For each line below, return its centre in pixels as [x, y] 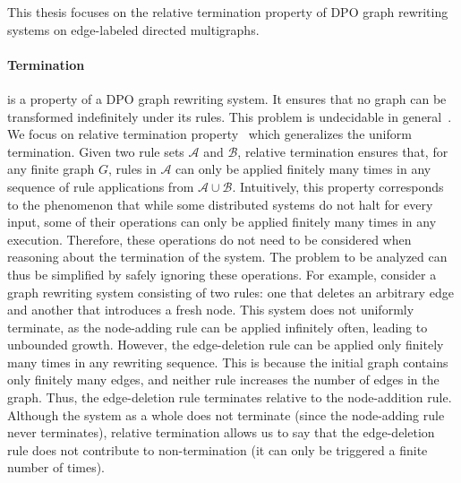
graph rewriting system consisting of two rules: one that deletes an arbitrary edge [230, 292]
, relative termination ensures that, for [343, 151]
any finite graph [51, 169]
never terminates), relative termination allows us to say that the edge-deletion [221, 432]
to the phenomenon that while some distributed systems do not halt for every [220, 204]
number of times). [56, 467]
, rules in [132, 169]
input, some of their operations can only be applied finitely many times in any [222, 222]
